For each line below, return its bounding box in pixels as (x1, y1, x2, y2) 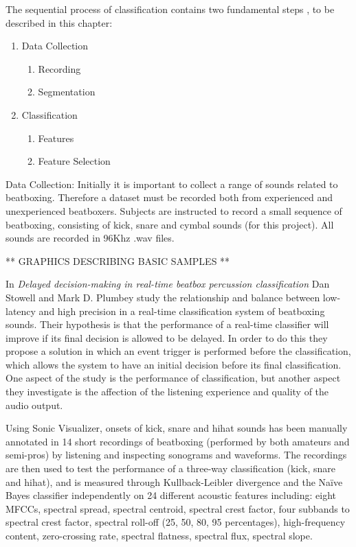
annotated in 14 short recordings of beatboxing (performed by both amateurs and (5, 434, 350, 448)
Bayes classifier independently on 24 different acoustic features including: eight (5, 488, 336, 502)
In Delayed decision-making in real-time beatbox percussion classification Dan (5, 277, 330, 291)
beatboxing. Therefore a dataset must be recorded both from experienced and (5, 190, 333, 205)
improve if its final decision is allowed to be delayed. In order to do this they (5, 330, 328, 345)
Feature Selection (38, 154, 111, 168)
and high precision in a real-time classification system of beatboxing (38, 303, 325, 318)
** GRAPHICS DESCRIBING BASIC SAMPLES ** (5, 253, 230, 268)
